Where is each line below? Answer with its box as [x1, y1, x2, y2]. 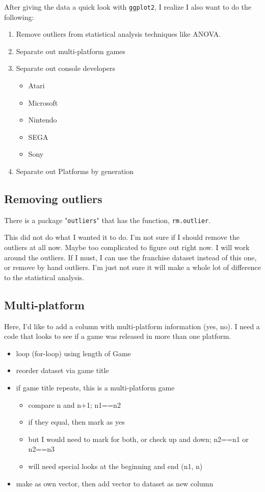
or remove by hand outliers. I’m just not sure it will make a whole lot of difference [4, 262, 261, 273]
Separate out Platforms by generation [16, 166, 134, 176]
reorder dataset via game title [16, 365, 109, 376]
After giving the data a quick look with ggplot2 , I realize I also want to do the [4, 2, 252, 12]
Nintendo [28, 114, 57, 125]
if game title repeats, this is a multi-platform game [16, 382, 175, 392]
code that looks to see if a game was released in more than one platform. [4, 331, 231, 341]
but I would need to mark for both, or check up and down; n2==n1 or [28, 433, 249, 444]
